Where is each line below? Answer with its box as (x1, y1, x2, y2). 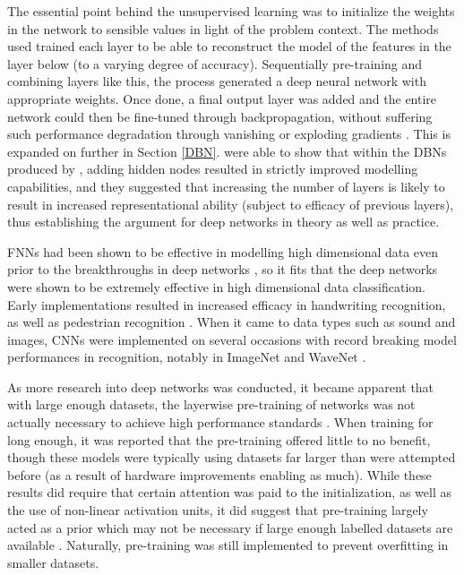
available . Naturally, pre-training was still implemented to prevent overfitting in (7, 536, 449, 554)
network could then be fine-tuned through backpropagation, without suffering (7, 107, 433, 125)
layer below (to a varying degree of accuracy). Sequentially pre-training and (7, 54, 423, 73)
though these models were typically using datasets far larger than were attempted (7, 448, 456, 467)
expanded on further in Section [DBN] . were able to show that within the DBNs (7, 142, 447, 160)
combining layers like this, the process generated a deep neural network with (7, 72, 426, 90)
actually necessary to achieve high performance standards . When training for (7, 413, 434, 432)
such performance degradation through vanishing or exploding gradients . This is (7, 124, 451, 143)
